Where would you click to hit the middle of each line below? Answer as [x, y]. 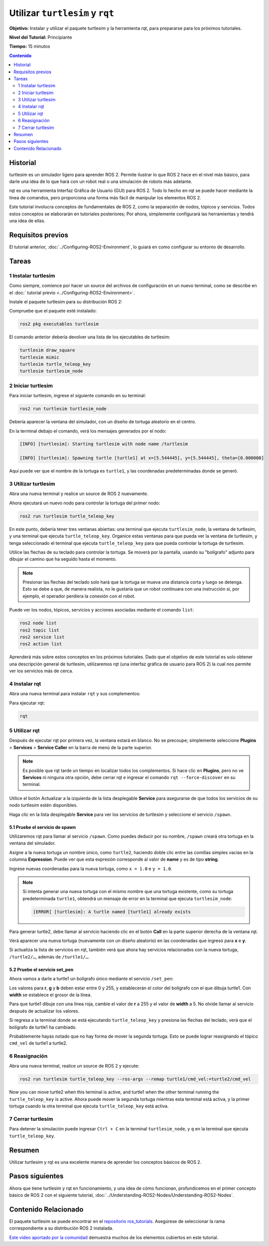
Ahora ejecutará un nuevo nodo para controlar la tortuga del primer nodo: [85, 503]
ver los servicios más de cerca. [41, 671]
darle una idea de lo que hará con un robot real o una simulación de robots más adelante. [101, 181]
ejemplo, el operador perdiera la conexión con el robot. [79, 596]
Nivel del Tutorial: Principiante [41, 37]
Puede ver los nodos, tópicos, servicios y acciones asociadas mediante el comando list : [102, 610]
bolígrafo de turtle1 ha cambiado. [43, 1027]
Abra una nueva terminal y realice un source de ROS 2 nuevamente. [79, 494]
